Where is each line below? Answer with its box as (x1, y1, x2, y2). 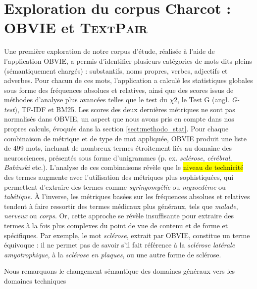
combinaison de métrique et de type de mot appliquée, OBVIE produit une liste (4, 133, 247, 143)
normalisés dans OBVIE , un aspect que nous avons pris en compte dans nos (4, 114, 234, 124)
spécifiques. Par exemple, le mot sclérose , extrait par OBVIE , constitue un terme (4, 230, 250, 240)
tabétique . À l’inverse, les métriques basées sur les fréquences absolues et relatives (4, 191, 250, 202)
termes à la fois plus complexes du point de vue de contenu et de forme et (4, 220, 228, 230)
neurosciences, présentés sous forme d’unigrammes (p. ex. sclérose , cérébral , (4, 152, 232, 163)
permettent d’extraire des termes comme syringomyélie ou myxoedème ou (4, 181, 226, 192)
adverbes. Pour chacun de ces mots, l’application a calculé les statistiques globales (4, 75, 253, 85)
